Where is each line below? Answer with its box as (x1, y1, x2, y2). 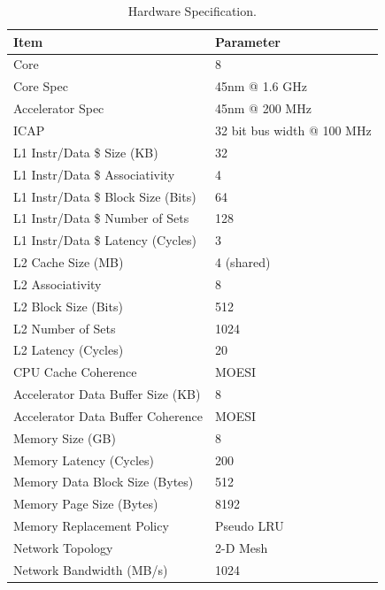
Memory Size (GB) (13, 428, 116, 447)
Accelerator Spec (13, 99, 104, 118)
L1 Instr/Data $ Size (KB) (13, 142, 158, 161)
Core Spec (13, 77, 68, 96)
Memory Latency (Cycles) (13, 450, 154, 469)
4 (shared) (215, 253, 271, 272)
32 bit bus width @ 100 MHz (215, 120, 372, 139)
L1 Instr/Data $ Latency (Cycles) (13, 231, 196, 249)
